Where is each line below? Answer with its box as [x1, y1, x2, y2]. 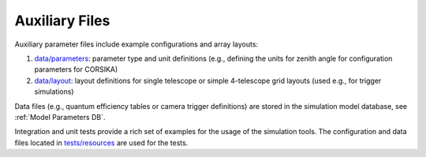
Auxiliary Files [14, 12, 110, 29]
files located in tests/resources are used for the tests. [14, 138, 189, 148]
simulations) [34, 87, 74, 96]
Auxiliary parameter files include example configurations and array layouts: [14, 39, 259, 49]
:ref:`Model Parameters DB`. [14, 112, 106, 121]
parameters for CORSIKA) [34, 65, 118, 74]
